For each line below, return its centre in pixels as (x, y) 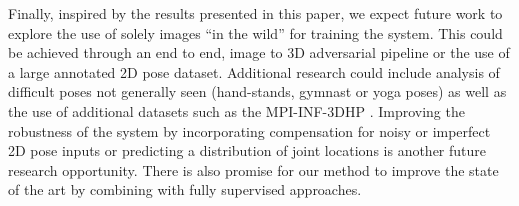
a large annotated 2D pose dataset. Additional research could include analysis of (254, 71)
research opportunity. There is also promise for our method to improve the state (253, 169)
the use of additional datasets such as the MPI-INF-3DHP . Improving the (236, 110)
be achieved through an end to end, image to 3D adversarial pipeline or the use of (259, 52)
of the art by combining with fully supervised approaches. (185, 189)
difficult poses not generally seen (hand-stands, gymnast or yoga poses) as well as (257, 91)
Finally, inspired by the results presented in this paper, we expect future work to (255, 13)
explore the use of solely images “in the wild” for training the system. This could (255, 32)
